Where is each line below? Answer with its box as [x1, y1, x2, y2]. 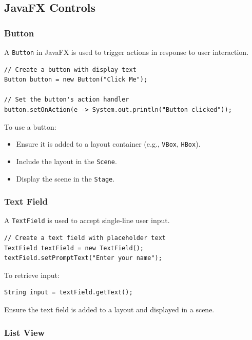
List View [4, 326, 45, 338]
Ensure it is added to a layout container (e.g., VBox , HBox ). [16, 138, 201, 149]
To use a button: [4, 121, 56, 132]
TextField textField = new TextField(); [4, 244, 144, 252]
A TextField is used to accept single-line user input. [4, 215, 170, 226]
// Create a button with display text [4, 66, 137, 73]
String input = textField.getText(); [4, 289, 133, 296]
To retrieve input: [4, 269, 60, 280]
